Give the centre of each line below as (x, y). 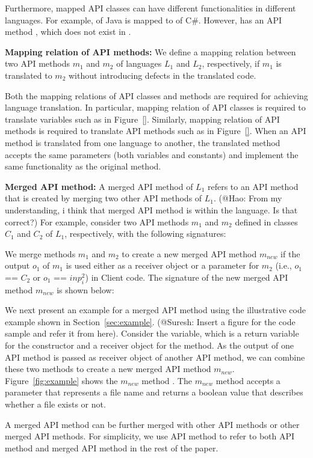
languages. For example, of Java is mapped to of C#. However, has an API (144, 20)
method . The (167, 380)
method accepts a (248, 380)
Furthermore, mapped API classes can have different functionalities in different (150, 8)
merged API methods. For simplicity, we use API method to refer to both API (150, 436)
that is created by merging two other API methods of (104, 198)
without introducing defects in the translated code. (162, 75)
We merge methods (40, 253)
